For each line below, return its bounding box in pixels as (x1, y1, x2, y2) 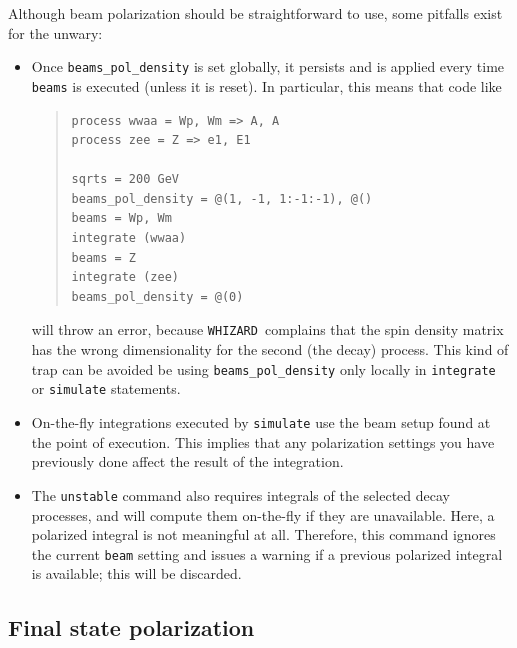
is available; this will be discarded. (31, 563, 242, 584)
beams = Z (71, 250, 137, 265)
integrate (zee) (71, 270, 179, 285)
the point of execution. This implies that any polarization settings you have (31, 431, 495, 452)
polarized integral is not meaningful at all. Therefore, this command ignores (31, 524, 496, 545)
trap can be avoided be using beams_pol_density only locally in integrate (31, 358, 496, 379)
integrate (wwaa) (71, 231, 187, 246)
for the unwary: (8, 22, 103, 43)
